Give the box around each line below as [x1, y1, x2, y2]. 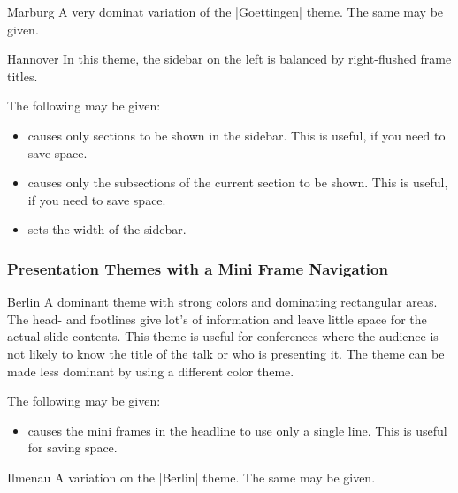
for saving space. [27, 438, 118, 457]
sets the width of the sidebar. [27, 220, 187, 239]
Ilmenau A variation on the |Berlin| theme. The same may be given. [7, 467, 376, 486]
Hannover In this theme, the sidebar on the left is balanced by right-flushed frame [7, 49, 452, 68]
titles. [7, 66, 38, 85]
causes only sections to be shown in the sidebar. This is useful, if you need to [27, 125, 446, 144]
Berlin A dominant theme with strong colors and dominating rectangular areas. [7, 292, 438, 311]
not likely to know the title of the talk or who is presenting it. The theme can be [7, 344, 445, 362]
